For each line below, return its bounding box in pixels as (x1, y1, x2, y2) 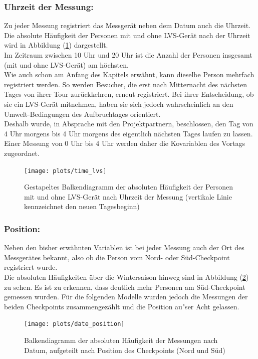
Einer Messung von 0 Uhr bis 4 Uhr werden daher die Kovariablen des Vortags (4, 138, 245, 148)
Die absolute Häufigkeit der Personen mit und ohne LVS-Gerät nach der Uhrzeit (4, 30, 250, 40)
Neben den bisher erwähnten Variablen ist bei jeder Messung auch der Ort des (4, 242, 244, 253)
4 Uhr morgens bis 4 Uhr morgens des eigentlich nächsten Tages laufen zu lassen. (4, 128, 253, 138)
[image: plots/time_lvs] (24, 167, 107, 174)
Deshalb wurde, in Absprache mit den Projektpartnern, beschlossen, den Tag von (4, 118, 253, 129)
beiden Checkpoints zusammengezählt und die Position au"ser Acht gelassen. (4, 301, 239, 311)
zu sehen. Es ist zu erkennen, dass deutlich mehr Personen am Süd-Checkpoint (4, 281, 245, 292)
